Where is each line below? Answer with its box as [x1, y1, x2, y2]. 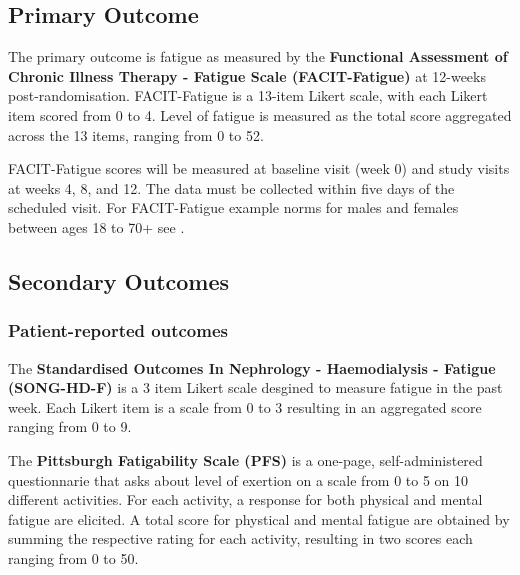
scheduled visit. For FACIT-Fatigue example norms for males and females [8, 197, 459, 218]
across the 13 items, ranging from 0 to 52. [8, 124, 264, 145]
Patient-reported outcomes [8, 318, 228, 343]
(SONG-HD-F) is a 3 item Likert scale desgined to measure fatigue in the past [8, 377, 503, 398]
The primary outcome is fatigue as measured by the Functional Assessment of [8, 46, 508, 67]
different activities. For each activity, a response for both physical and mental [8, 489, 483, 510]
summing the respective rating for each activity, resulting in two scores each [8, 528, 473, 549]
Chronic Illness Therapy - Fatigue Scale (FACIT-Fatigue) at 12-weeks [8, 65, 486, 86]
